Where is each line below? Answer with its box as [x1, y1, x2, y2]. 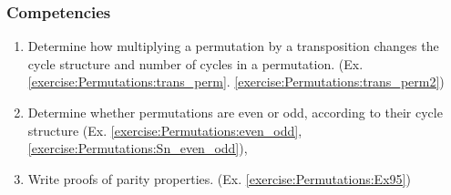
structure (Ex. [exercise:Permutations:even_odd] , [27, 120, 302, 139]
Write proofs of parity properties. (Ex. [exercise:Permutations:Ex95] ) [27, 169, 411, 188]
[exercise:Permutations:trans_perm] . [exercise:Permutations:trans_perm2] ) [27, 72, 445, 91]
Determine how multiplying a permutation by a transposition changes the [27, 36, 439, 56]
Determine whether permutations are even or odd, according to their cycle [27, 103, 443, 121]
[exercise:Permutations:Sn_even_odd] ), [27, 139, 248, 158]
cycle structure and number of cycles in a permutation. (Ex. [27, 54, 364, 73]
